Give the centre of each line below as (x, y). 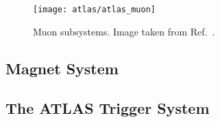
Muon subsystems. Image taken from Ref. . (124, 31)
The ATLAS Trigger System (108, 108)
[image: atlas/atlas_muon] (94, 10)
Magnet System (62, 68)
